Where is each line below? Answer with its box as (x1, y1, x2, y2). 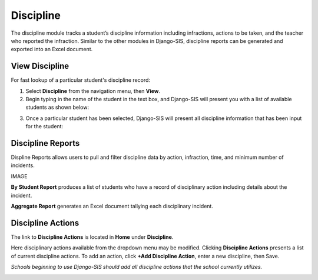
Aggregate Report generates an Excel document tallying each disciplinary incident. (11, 203, 213, 210)
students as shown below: (25, 104, 90, 111)
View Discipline (11, 61, 69, 71)
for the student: (25, 123, 64, 130)
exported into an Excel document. (11, 46, 93, 53)
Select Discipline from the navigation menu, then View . (25, 87, 160, 94)
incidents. (11, 162, 35, 169)
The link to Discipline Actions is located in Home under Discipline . (11, 233, 174, 241)
